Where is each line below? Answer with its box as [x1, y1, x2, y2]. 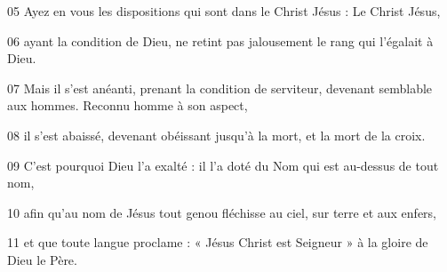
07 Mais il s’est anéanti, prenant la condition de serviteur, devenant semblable [7, 78, 433, 97]
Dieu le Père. [7, 250, 77, 268]
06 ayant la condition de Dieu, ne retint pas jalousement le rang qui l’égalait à [7, 31, 434, 50]
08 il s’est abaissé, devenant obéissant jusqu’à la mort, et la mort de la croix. [7, 125, 426, 144]
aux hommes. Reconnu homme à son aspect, [7, 96, 248, 115]
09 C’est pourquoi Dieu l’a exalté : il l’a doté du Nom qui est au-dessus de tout [7, 156, 439, 174]
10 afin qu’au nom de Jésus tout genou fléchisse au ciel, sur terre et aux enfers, [7, 203, 436, 221]
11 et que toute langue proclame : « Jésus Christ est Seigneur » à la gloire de [7, 233, 428, 252]
